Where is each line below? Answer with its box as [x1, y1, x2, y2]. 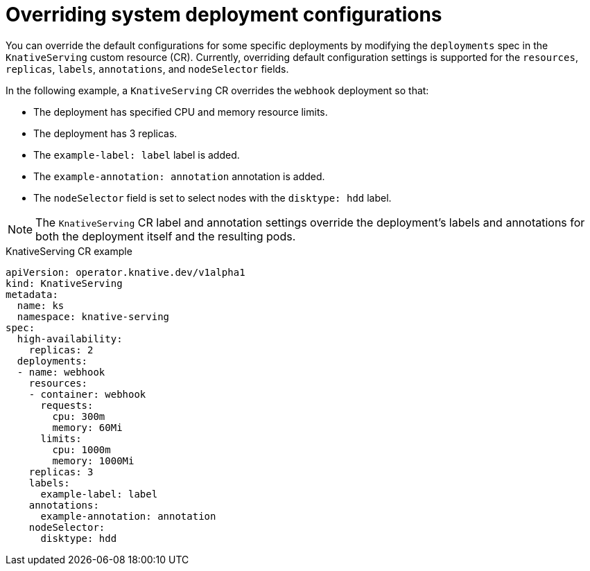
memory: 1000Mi [52, 455, 135, 466]
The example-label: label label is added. [33, 148, 240, 161]
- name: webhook [17, 366, 105, 378]
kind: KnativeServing [6, 277, 123, 289]
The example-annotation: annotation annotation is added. [33, 170, 325, 182]
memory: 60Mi [52, 421, 123, 433]
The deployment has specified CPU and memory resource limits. [33, 105, 328, 118]
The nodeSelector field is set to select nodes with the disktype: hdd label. [33, 191, 392, 204]
